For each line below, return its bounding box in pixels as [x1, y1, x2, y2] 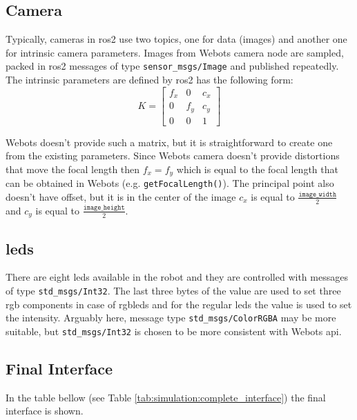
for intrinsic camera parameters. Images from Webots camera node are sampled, [6, 45, 344, 59]
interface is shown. [6, 403, 84, 418]
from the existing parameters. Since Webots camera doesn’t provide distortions [6, 148, 340, 163]
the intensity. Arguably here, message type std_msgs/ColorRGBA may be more [6, 310, 336, 325]
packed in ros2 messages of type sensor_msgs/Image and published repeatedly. [6, 59, 339, 73]
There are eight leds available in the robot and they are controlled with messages [6, 270, 348, 284]
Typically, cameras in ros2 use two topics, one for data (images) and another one [6, 32, 347, 46]
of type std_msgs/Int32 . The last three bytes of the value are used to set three [6, 283, 341, 298]
